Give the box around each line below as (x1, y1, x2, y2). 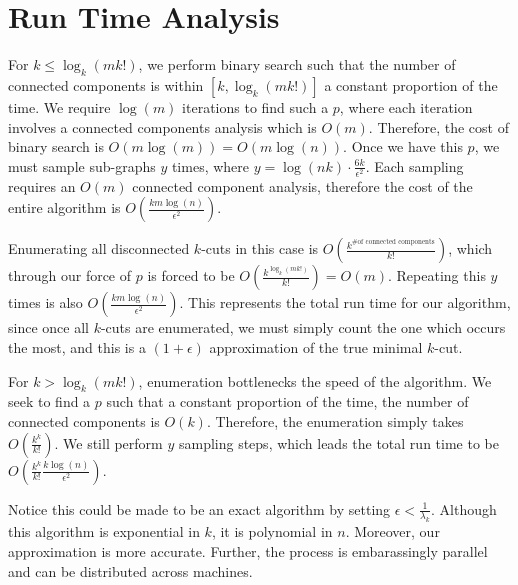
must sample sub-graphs (8, 155, 156, 176)
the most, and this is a (8, 337, 146, 358)
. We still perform (54, 432, 163, 453)
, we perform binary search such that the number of (138, 54, 456, 75)
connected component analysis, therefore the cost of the (132, 175, 473, 196)
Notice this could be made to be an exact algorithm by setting (8, 498, 391, 519)
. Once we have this (343, 136, 463, 157)
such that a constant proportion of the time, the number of (106, 391, 469, 412)
